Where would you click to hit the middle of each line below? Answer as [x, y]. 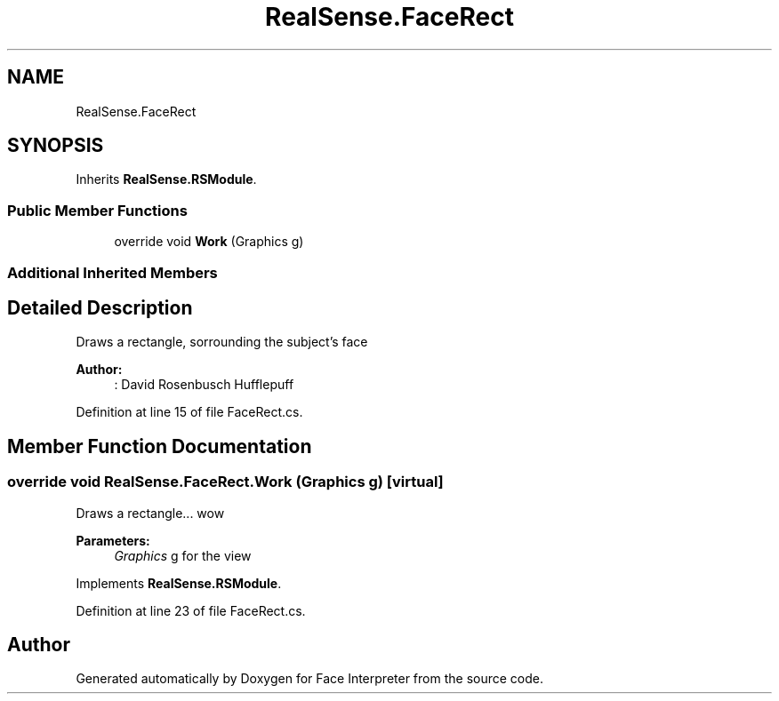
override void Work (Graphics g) [209, 242]
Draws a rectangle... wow [150, 513]
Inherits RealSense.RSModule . [166, 179]
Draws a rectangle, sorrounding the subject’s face [222, 342]
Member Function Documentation [160, 446]
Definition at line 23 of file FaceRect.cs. [191, 610]
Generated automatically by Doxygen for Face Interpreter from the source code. [309, 679]
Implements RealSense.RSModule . [179, 583]
